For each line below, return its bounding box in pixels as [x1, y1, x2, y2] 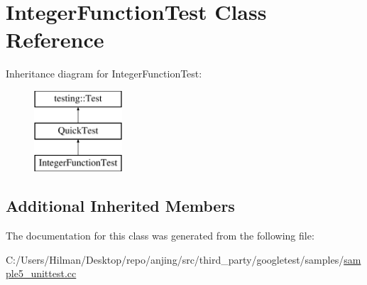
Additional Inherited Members [6, 195, 235, 217]
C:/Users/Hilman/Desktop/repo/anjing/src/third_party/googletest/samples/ [6, 252, 344, 267]
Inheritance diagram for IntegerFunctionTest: [6, 66, 202, 81]
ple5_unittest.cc [6, 266, 77, 281]
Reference [6, 25, 104, 54]
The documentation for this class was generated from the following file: [6, 228, 314, 243]
